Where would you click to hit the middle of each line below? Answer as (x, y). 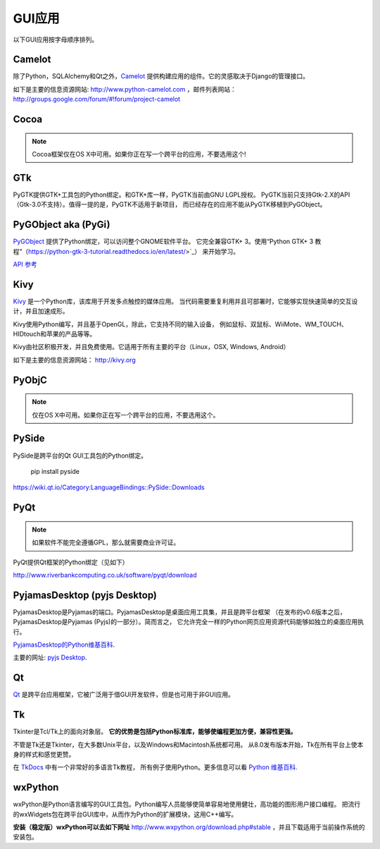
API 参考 (25, 264)
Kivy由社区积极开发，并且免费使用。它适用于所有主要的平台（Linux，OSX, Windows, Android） (151, 347)
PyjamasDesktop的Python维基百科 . (64, 645)
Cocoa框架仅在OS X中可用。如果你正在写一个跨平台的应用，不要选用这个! (139, 154)
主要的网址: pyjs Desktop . (50, 658)
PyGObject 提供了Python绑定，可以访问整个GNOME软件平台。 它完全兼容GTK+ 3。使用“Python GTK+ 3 (163, 242)
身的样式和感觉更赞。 (44, 754)
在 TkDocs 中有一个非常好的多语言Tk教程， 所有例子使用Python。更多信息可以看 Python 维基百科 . (156, 767)
